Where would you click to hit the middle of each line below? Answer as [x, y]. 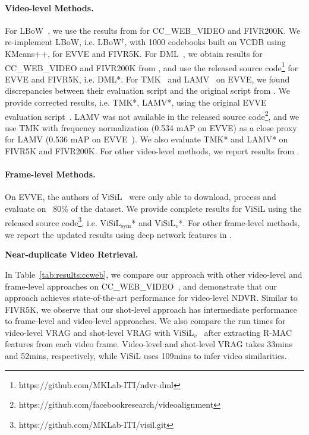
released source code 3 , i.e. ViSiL [63, 221]
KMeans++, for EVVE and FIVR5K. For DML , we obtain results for [134, 53]
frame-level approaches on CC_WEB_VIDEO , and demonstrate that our [141, 286]
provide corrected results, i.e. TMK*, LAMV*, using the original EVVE [136, 102]
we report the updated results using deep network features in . [119, 234]
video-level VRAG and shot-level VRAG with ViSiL [100, 332]
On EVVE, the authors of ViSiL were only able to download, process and [141, 197]
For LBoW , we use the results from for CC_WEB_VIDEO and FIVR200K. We [153, 30]
